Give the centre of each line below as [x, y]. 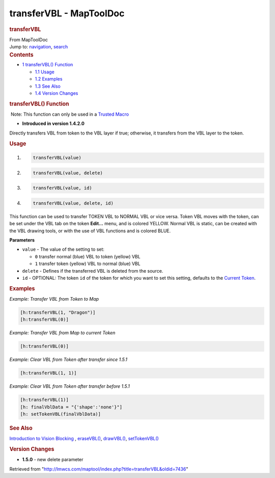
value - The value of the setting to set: [63, 249]
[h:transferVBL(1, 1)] [48, 373]
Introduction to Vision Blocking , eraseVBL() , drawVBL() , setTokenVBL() [84, 439]
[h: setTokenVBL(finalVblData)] [61, 414]
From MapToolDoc [29, 39]
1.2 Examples [49, 79]
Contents [21, 55]
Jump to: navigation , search [39, 47]
